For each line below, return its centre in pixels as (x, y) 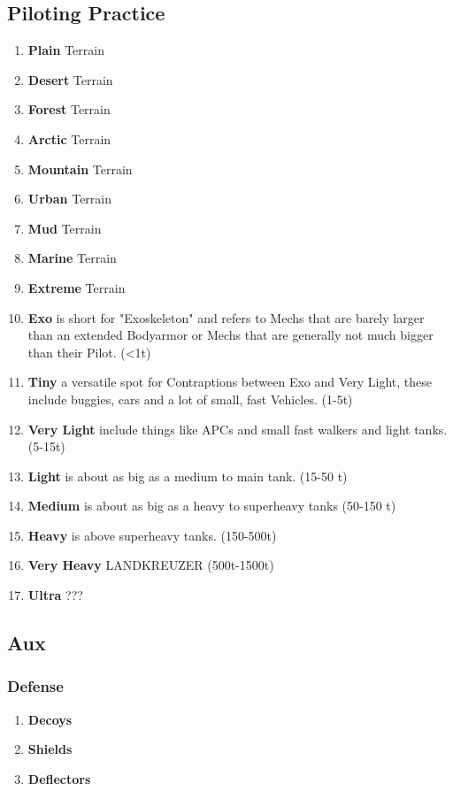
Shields (50, 749)
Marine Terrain (72, 258)
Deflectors (59, 778)
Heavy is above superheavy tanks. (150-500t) (152, 535)
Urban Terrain (70, 199)
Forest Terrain (69, 109)
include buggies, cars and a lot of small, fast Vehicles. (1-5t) (190, 399)
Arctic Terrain (69, 138)
